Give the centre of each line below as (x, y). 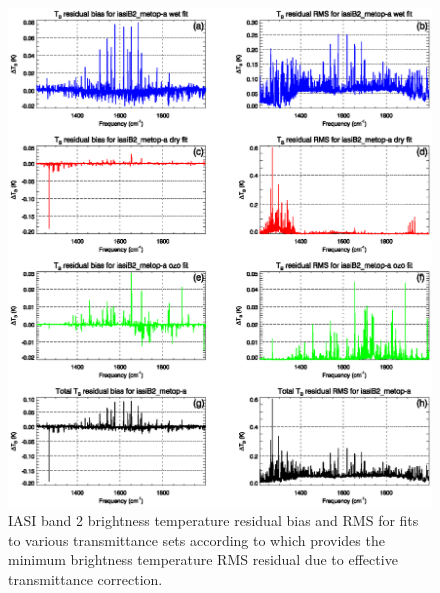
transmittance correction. (85, 578)
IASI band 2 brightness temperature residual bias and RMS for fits (213, 520)
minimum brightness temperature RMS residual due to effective (203, 559)
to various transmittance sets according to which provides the (196, 539)
